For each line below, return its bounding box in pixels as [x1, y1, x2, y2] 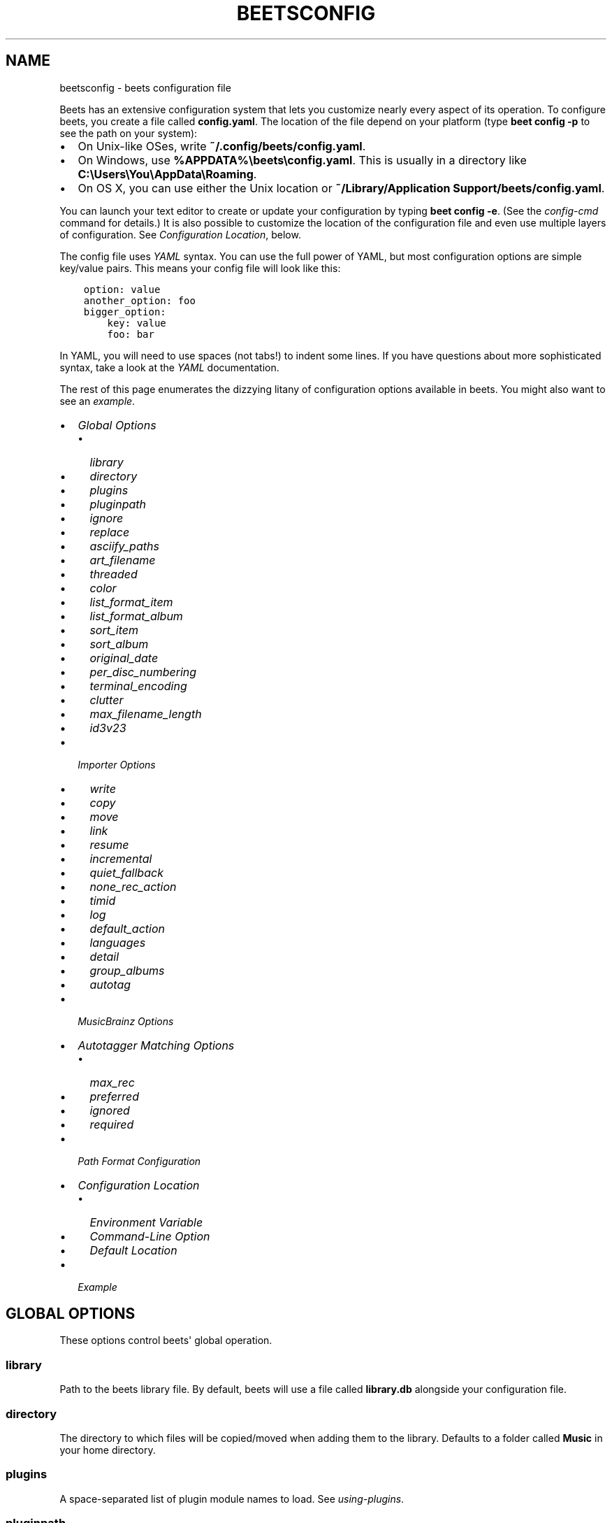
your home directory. [59, 1443, 156, 1456]
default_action [89, 921, 165, 936]
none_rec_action [89, 879, 177, 894]
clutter [89, 692, 124, 707]
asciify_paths [89, 538, 159, 553]
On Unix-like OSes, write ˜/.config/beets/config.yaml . [78, 138, 366, 153]
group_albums [89, 963, 165, 978]
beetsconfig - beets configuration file [59, 81, 231, 94]
